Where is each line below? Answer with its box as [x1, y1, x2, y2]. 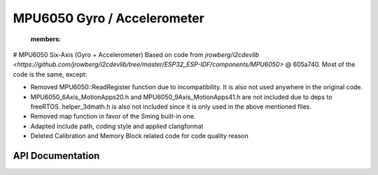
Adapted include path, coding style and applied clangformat [30, 122, 204, 130]
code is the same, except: [13, 70, 87, 78]
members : [30, 35, 62, 43]
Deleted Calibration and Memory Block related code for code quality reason [30, 132, 248, 140]
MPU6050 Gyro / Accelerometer [13, 10, 204, 26]
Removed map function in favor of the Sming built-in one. [30, 112, 196, 121]
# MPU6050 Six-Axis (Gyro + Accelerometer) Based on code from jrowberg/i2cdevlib [13, 50, 259, 59]
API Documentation [13, 150, 100, 162]
